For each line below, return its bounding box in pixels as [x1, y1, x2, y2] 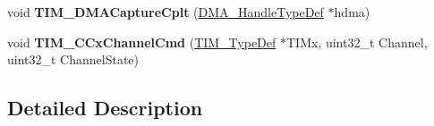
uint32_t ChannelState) [7, 50, 140, 69]
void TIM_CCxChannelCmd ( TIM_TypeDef [7, 32, 277, 51]
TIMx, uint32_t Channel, [286, 32, 428, 51]
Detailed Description [7, 94, 203, 122]
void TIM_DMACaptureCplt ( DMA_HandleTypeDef [7, 3, 324, 21]
